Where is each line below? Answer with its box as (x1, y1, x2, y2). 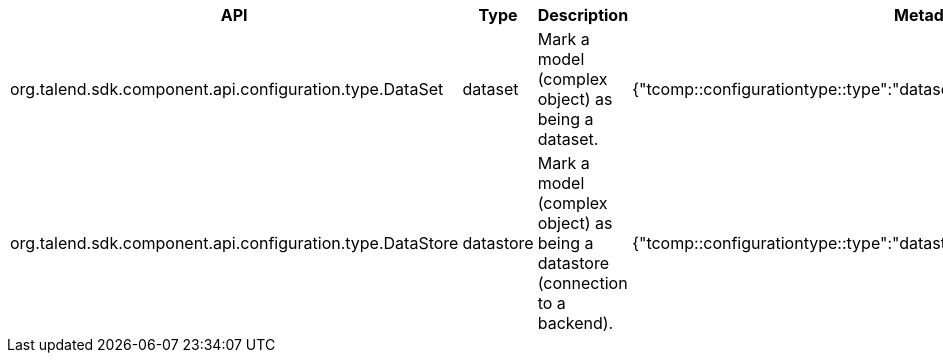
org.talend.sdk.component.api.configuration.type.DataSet (10, 79, 444, 99)
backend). (537, 313, 614, 333)
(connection (537, 273, 628, 293)
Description (537, 5, 629, 25)
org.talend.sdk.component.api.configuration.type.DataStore (10, 233, 459, 253)
